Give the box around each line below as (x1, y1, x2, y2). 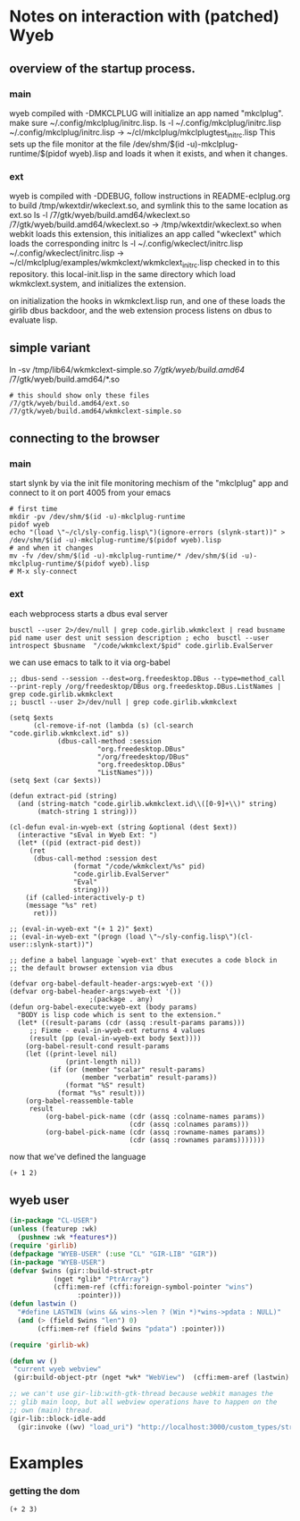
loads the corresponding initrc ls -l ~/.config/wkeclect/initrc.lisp (9, 238, 244, 248)
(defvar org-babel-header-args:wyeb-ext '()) (9, 987, 181, 996)
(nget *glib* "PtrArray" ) (53, 1274, 150, 1283)
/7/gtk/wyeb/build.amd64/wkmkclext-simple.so (9, 407, 181, 416)
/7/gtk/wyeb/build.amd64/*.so (9, 374, 121, 384)
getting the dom (9, 1484, 80, 1497)
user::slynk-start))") (9, 940, 94, 949)
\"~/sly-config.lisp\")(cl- (148, 932, 254, 941)
